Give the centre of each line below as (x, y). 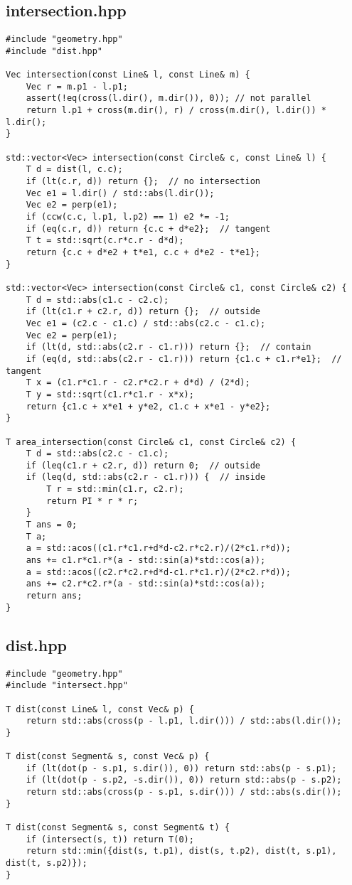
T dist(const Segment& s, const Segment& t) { (118, 828)
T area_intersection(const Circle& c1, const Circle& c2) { (151, 442)
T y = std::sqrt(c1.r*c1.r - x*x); (110, 394)
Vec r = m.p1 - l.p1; (77, 86)
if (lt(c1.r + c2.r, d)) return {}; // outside (143, 312)
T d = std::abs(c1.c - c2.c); (97, 300)
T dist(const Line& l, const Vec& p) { (100, 709)
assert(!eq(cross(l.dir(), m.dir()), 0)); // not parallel (169, 98)
